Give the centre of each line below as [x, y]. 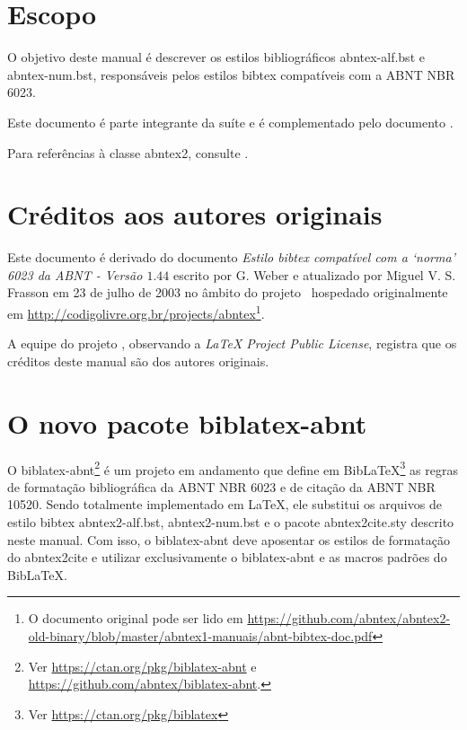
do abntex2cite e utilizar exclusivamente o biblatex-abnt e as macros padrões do [227, 557]
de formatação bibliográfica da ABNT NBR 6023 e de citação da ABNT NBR [221, 486]
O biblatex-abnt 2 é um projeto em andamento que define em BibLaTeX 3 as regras [233, 468]
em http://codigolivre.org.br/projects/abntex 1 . [136, 312]
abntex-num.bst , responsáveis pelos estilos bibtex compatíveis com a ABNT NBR [231, 74]
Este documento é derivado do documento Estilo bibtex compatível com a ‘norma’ [231, 257]
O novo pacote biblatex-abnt [187, 422]
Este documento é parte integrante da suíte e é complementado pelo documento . [230, 122]
